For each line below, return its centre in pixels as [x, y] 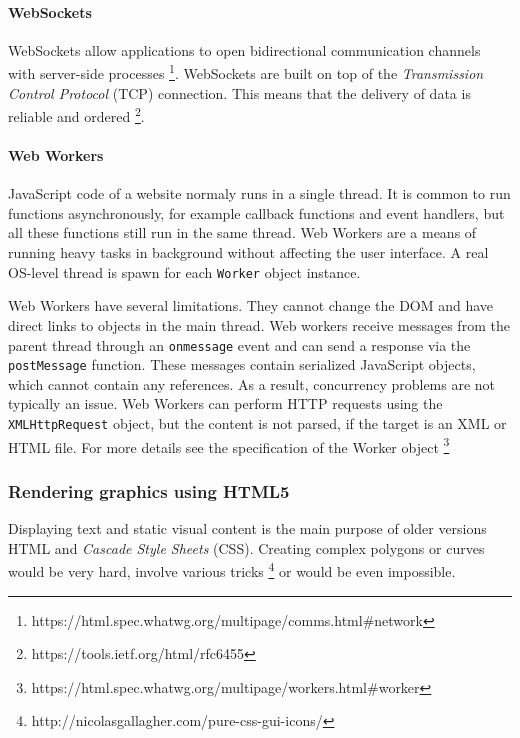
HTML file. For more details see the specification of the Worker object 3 [229, 445]
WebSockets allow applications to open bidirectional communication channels [244, 49]
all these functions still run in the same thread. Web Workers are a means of [242, 232]
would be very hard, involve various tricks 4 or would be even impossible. [232, 569]
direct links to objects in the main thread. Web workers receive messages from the [259, 324]
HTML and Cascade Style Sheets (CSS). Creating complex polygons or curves [246, 547]
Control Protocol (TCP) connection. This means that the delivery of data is [239, 92]
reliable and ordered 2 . [76, 114]
